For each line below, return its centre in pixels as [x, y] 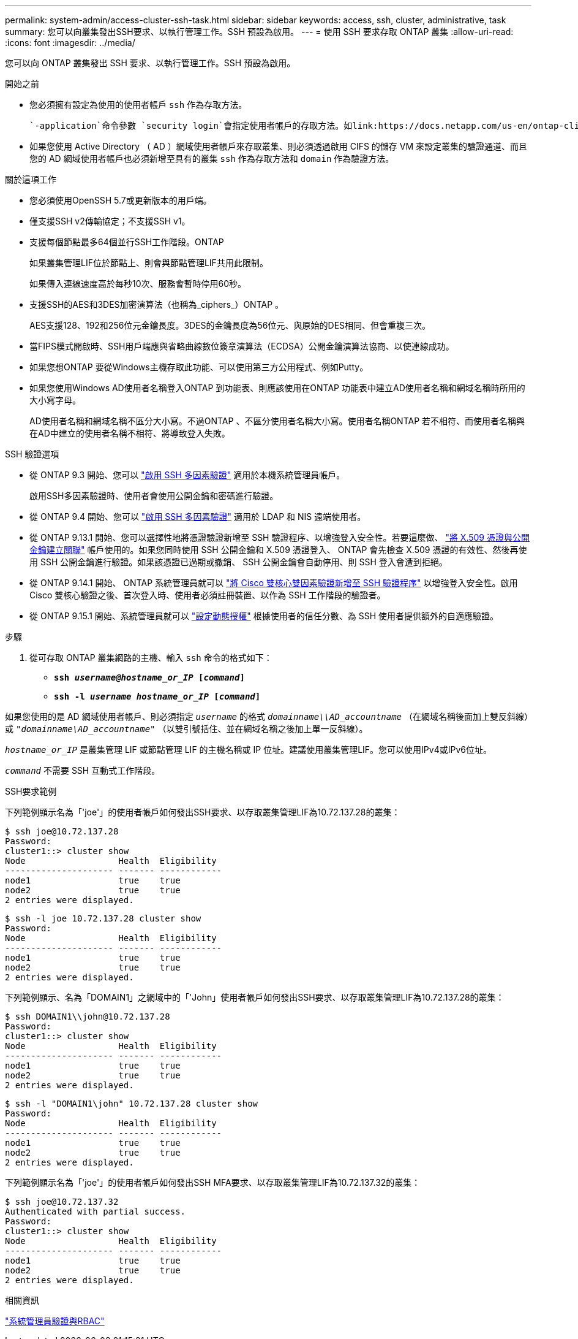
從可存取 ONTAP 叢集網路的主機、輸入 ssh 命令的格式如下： [151, 658]
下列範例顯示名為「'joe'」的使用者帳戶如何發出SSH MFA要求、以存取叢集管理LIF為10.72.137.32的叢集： [213, 1182]
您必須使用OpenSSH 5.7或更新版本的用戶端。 [121, 200]
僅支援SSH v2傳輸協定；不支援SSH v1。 [110, 221]
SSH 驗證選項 [32, 454]
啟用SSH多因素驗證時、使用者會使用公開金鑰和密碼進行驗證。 [154, 496]
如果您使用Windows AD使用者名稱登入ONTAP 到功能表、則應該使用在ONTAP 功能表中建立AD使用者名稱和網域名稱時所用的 [277, 388]
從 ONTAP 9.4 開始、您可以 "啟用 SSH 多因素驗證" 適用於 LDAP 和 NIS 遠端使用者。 [198, 517]
